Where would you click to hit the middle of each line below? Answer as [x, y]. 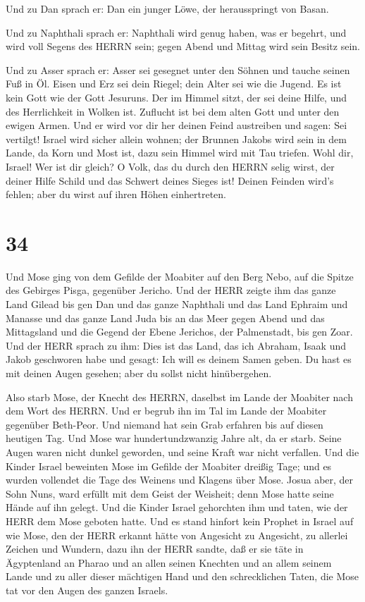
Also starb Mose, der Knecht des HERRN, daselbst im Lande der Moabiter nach [179, 397]
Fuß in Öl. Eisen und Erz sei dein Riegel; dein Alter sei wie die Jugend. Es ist [174, 84]
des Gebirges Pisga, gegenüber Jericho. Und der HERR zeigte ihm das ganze [171, 290]
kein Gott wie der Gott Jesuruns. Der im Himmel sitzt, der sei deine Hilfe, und [177, 97]
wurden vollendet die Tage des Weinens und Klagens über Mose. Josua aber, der [180, 480]
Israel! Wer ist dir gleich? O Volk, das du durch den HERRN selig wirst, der [170, 166]
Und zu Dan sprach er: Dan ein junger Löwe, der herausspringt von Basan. [167, 8]
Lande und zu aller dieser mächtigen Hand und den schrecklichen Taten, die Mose [182, 576]
